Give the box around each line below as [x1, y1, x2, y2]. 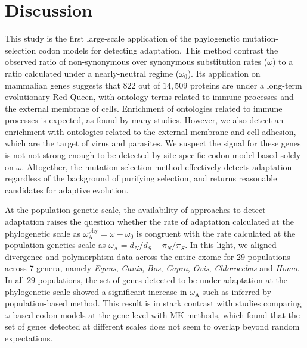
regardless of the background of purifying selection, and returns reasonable [5, 172, 277, 184]
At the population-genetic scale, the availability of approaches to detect [5, 203, 266, 216]
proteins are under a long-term [190, 79, 302, 91]
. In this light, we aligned [185, 239, 277, 251]
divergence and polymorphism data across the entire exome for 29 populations [5, 250, 290, 262]
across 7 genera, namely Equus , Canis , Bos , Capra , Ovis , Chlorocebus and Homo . [5, 262, 300, 274]
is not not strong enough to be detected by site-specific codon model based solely [5, 149, 301, 161]
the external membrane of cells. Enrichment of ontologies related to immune [5, 102, 283, 114]
